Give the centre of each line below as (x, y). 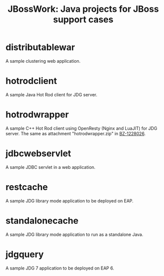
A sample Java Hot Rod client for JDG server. (51, 94)
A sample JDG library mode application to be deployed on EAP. (69, 200)
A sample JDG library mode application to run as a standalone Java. (74, 234)
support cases (83, 20)
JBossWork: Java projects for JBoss (83, 9)
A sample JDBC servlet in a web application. (50, 167)
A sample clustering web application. (43, 61)
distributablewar (40, 47)
